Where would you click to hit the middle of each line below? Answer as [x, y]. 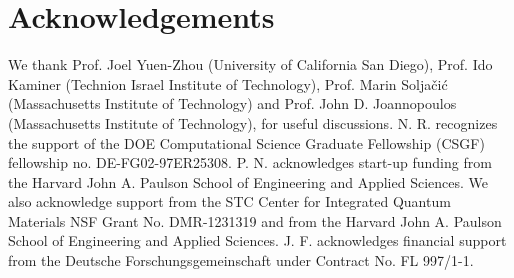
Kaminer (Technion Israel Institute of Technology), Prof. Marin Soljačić [228, 83]
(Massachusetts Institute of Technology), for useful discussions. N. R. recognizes [253, 122]
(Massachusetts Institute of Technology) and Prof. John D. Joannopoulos [232, 103]
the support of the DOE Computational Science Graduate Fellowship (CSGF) [246, 142]
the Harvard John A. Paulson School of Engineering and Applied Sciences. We [248, 181]
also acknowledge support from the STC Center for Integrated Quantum [229, 201]
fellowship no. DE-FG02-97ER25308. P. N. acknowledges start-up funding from [250, 162]
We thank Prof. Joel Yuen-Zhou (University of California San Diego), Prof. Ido [250, 64]
